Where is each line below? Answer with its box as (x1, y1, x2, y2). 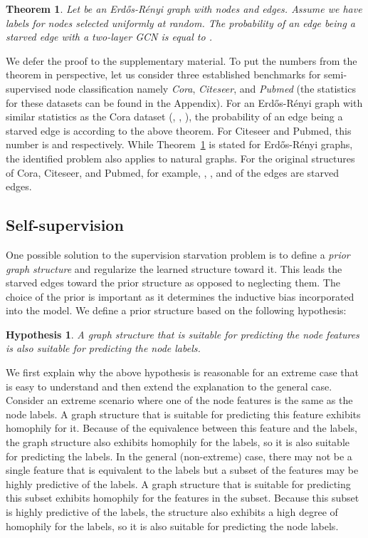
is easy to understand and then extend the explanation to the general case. (6, 378, 332, 393)
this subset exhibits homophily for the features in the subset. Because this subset (6, 490, 359, 505)
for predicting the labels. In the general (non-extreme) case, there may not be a (6, 448, 352, 463)
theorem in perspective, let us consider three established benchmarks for (6, 67, 321, 82)
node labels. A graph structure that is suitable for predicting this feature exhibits (6, 406, 361, 421)
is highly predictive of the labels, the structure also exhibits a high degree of (6, 505, 338, 519)
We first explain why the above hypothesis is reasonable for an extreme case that (6, 365, 359, 380)
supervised (6, 81, 51, 95)
